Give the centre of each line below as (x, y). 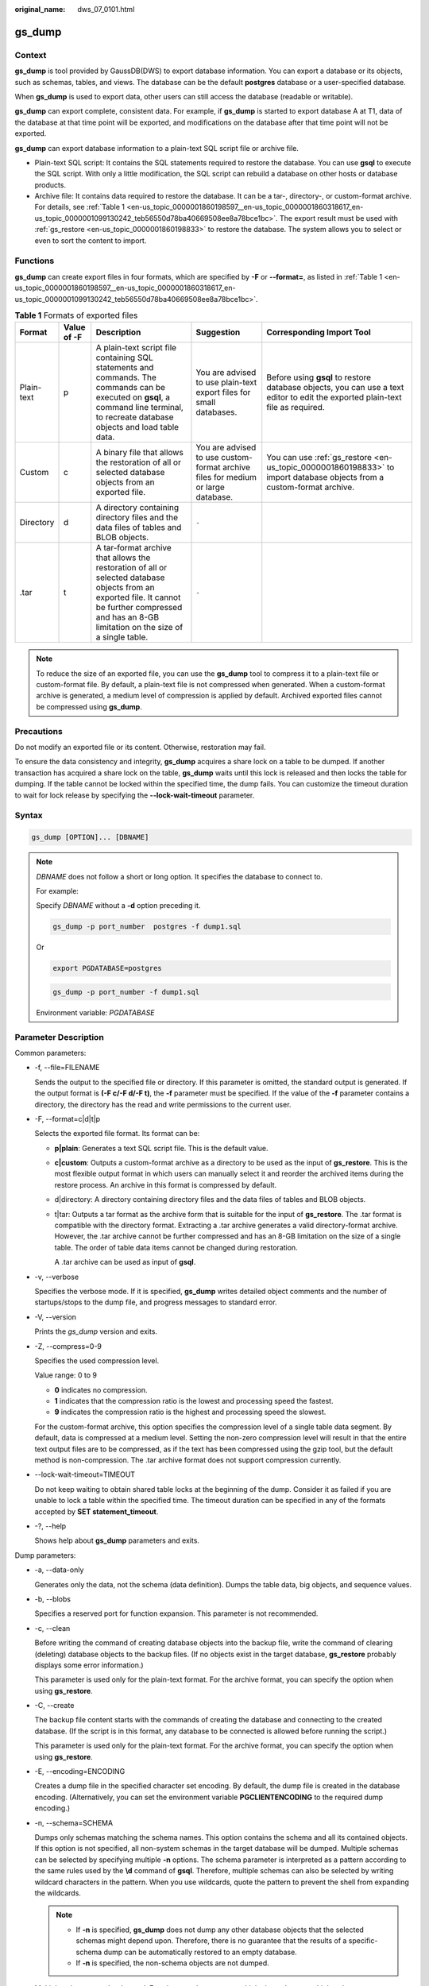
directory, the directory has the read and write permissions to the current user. (163, 1104)
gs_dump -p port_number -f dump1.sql (126, 992)
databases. (216, 412)
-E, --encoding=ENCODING (80, 1772)
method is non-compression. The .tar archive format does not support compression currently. (188, 1460)
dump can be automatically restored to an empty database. (200, 1952)
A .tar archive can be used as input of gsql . (125, 1262)
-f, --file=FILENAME (67, 1068)
